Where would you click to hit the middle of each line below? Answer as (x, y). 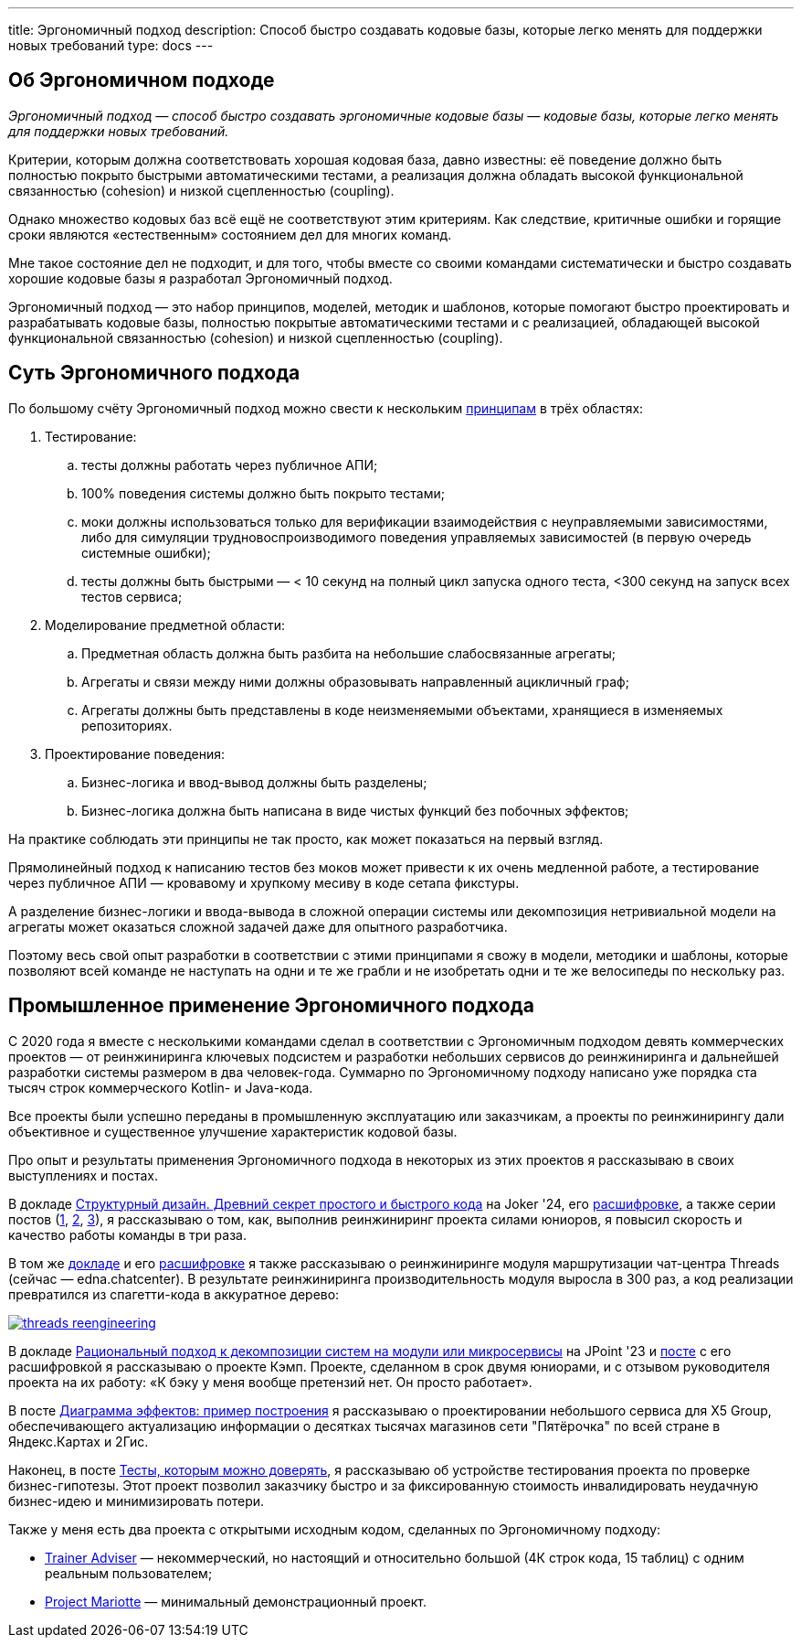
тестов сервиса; (132, 596)
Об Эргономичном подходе (142, 80)
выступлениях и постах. (84, 1175)
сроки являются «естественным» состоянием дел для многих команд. (230, 234)
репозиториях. (127, 725)
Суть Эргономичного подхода (154, 373)
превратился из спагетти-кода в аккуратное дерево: (174, 1294)
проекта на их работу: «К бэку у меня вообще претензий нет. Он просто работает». (270, 1382)
